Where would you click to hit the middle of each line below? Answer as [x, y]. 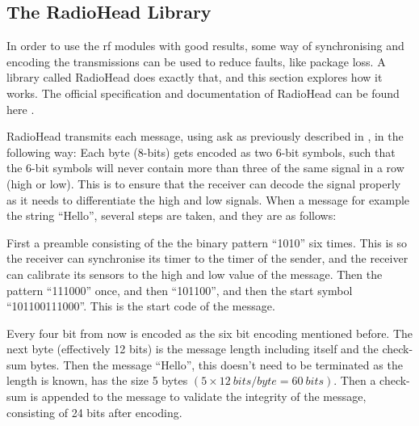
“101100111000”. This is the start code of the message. [141, 306]
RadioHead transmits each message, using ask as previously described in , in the [205, 136]
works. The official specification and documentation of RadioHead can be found [203, 93]
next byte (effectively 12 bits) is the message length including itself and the [193, 349]
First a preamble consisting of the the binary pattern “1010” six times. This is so [207, 242]
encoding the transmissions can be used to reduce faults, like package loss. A [196, 61]
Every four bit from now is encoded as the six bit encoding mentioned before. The [210, 333]
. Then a [355, 380]
